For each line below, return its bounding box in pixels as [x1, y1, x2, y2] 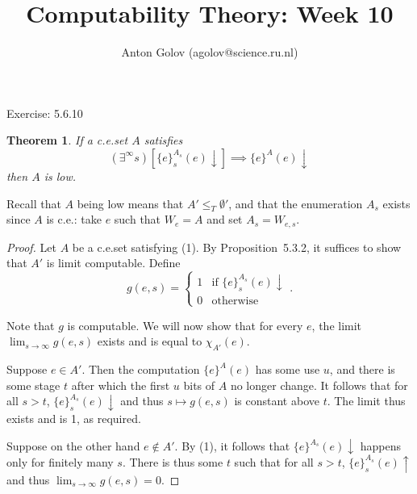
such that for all [234, 453, 314, 470]
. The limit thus [327, 392, 406, 409]
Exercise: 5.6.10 [6, 104, 83, 121]
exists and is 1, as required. [6, 410, 141, 427]
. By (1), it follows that [174, 437, 290, 454]
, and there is [329, 361, 395, 378]
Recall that [6, 195, 61, 211]
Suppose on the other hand [6, 437, 140, 454]
